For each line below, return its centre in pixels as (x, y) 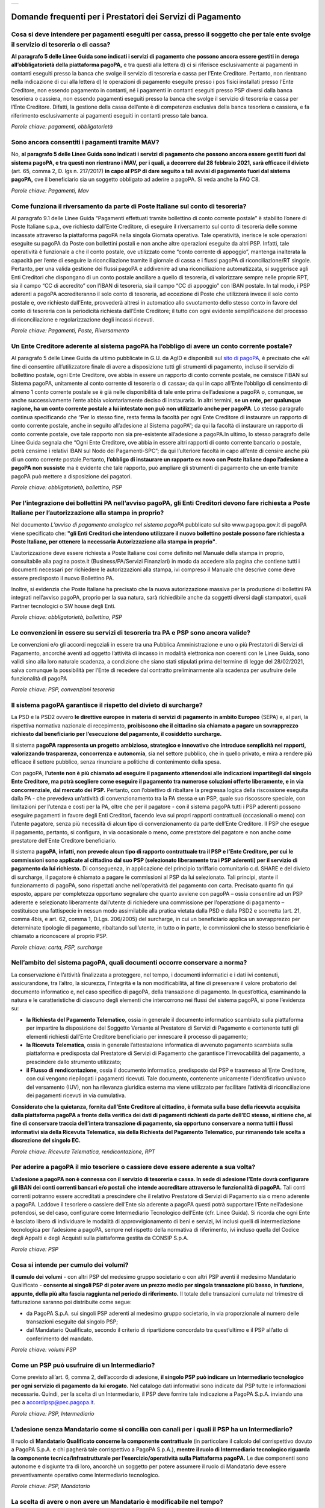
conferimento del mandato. (60, 1339)
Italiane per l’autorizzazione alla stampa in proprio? (88, 513)
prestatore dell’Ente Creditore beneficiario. (64, 840)
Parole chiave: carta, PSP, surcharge (57, 947)
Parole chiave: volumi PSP (44, 1350)
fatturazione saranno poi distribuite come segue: (71, 1302)
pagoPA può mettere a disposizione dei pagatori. (72, 476)
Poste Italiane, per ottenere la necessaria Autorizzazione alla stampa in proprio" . (114, 542)
